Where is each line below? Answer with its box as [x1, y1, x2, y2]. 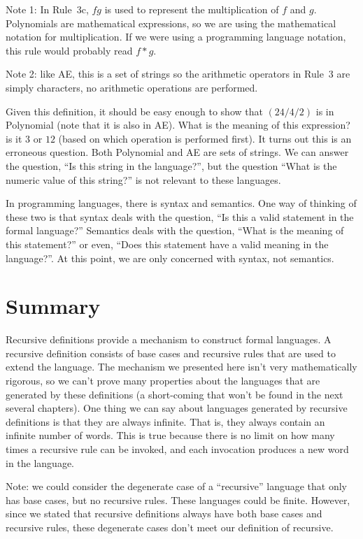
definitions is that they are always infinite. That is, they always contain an [6, 414, 325, 429]
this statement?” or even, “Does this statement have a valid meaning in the [6, 236, 329, 251]
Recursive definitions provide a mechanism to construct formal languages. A [6, 332, 332, 347]
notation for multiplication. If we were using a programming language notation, [6, 29, 346, 44]
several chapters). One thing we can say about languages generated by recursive [6, 401, 348, 415]
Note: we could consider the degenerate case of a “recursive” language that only [6, 479, 347, 494]
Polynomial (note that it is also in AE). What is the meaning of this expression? [6, 117, 350, 132]
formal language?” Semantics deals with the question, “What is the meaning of [6, 223, 344, 238]
